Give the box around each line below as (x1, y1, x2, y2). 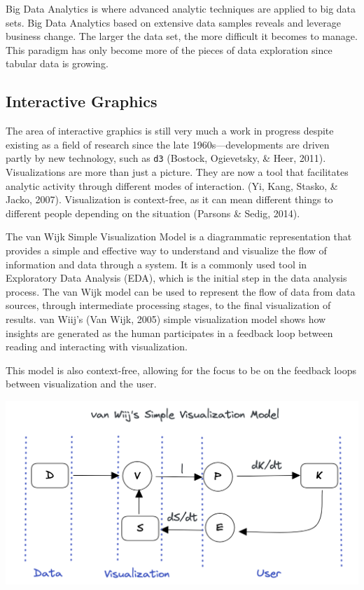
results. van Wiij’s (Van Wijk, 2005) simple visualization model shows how (6, 311, 326, 326)
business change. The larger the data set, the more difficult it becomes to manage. (6, 29, 358, 43)
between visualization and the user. (6, 376, 157, 391)
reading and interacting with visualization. (6, 339, 188, 354)
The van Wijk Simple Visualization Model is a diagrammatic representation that (6, 229, 352, 244)
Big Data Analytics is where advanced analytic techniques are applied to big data (6, 1, 356, 15)
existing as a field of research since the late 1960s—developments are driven (6, 137, 330, 151)
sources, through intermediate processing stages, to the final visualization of (6, 298, 331, 313)
